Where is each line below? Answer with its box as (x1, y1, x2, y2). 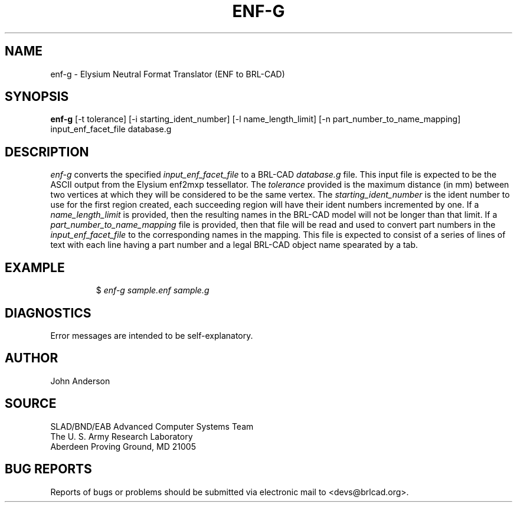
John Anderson (50, 375, 110, 386)
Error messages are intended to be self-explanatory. (50, 330, 253, 341)
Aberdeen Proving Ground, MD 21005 (50, 441, 196, 452)
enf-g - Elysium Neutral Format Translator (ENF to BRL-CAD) (50, 68, 285, 79)
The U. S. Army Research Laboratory (50, 431, 193, 441)
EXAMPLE (5, 260, 65, 275)
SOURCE (5, 396, 57, 411)
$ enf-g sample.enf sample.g (96, 285, 210, 296)
